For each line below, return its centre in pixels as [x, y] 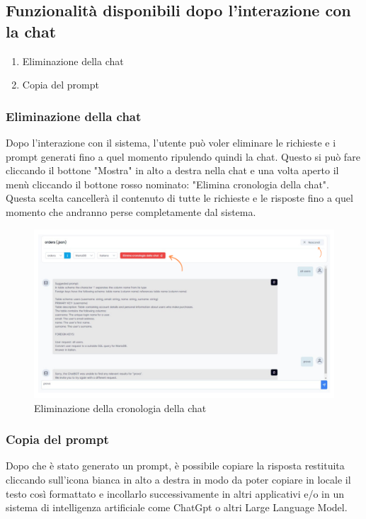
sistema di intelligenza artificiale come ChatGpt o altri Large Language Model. [177, 507]
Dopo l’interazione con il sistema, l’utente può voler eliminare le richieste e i [171, 142]
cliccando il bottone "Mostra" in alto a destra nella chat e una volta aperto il [172, 170]
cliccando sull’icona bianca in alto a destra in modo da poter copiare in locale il [178, 480]
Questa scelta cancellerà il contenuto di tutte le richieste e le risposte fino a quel [179, 198]
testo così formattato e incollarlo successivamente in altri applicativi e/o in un [175, 493]
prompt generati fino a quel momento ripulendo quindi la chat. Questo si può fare [183, 156]
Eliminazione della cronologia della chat [120, 407]
